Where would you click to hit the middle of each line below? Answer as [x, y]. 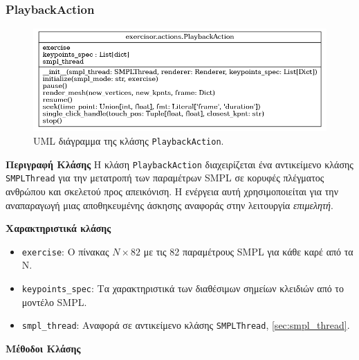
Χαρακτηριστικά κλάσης [58, 228]
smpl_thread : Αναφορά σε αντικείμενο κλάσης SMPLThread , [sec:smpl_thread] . [186, 325]
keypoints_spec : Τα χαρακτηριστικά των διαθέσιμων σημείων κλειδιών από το [183, 288]
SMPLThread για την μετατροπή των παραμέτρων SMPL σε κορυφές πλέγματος [165, 178]
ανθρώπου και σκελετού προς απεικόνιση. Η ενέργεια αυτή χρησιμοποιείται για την [172, 191]
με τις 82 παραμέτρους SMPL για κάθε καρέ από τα [248, 251]
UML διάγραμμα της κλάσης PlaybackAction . [129, 141]
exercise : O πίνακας [65, 251]
